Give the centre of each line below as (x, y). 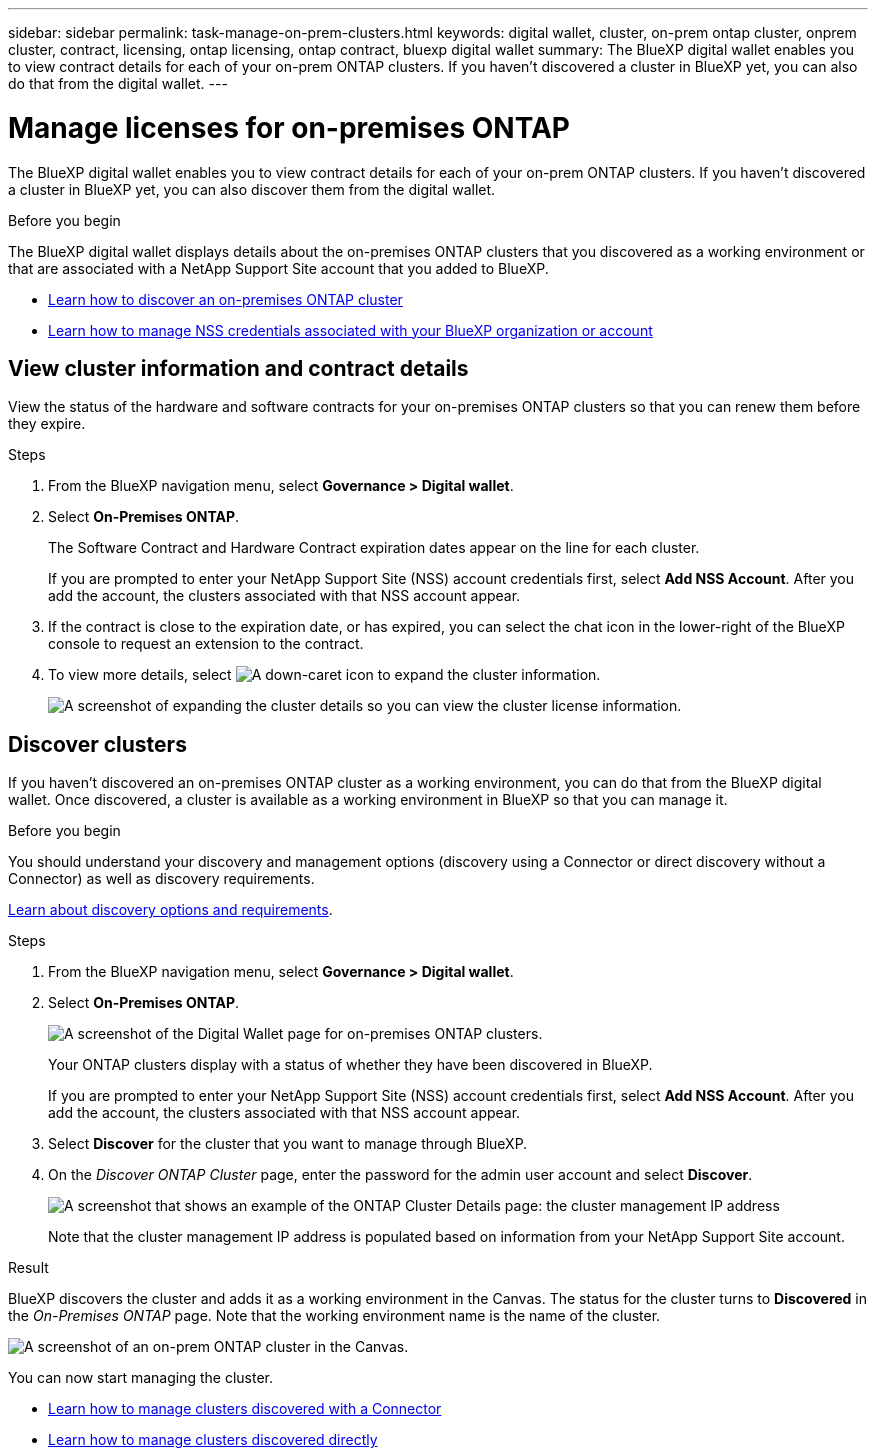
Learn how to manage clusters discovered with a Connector (245, 1409)
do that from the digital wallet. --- (118, 83)
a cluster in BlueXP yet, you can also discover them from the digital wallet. (252, 189)
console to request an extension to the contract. (206, 644)
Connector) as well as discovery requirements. (161, 879)
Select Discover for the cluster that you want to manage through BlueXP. (288, 1144)
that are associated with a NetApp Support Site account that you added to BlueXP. (278, 268)
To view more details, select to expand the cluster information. (324, 675)
